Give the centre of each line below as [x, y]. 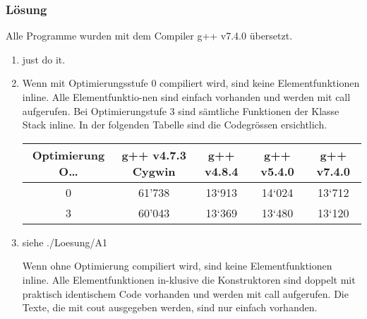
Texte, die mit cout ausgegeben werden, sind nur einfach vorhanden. [170, 307]
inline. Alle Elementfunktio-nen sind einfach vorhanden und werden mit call [186, 97]
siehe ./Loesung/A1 [65, 242]
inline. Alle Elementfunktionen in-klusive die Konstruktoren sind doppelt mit [189, 279]
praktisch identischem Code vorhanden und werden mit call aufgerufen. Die [185, 293]
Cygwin [154, 171]
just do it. [44, 59]
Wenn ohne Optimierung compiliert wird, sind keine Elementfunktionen [177, 266]
